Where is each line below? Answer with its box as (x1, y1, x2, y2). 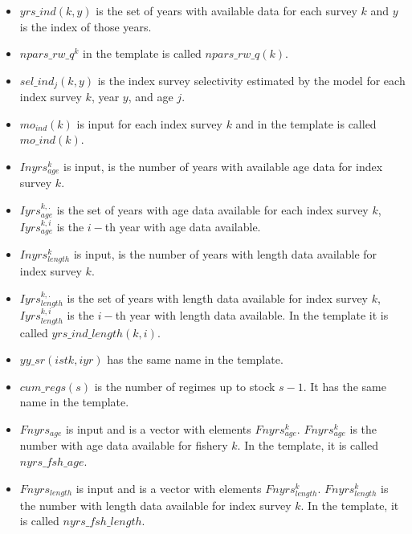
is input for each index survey (76, 115, 222, 132)
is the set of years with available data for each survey (96, 2, 357, 18)
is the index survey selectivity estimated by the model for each (97, 71, 406, 88)
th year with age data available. (104, 218, 261, 234)
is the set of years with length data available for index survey (67, 289, 369, 306)
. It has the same (303, 377, 386, 394)
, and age (128, 88, 173, 105)
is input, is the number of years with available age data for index (63, 158, 383, 175)
